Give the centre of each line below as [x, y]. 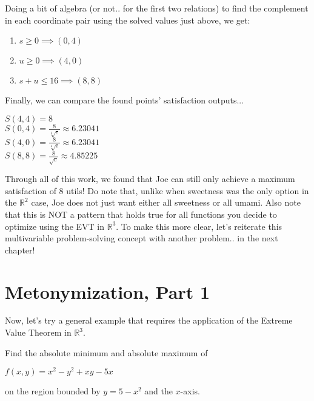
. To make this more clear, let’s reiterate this [199, 226]
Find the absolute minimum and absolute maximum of [106, 352]
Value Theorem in [38, 332]
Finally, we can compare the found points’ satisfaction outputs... [125, 100]
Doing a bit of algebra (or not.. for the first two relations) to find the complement [157, 8]
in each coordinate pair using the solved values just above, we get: [128, 20]
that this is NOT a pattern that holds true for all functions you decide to [141, 214]
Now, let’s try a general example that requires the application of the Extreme [149, 320]
